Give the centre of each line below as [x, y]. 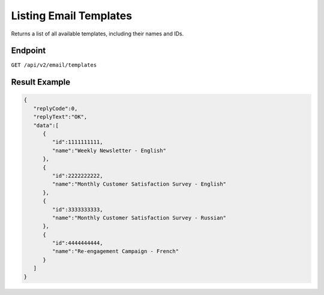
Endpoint [28, 51]
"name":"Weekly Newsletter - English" [109, 151]
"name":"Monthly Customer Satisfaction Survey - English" [139, 184]
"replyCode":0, [55, 108]
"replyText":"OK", [60, 117]
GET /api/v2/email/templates [54, 65]
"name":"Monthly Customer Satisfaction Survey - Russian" [139, 217]
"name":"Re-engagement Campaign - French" [115, 251]
